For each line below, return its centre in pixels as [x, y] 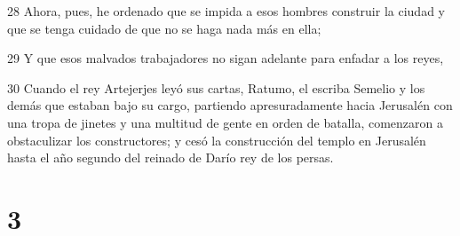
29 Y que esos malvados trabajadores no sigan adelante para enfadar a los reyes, [226, 58]
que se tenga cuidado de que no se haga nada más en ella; [164, 28]
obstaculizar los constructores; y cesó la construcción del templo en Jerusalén [217, 140]
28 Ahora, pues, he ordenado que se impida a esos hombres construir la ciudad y [226, 11]
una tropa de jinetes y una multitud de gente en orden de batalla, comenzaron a [225, 122]
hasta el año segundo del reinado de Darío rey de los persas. [171, 157]
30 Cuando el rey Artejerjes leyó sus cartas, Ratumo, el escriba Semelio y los [216, 87]
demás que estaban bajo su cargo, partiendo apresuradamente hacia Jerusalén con [230, 105]
